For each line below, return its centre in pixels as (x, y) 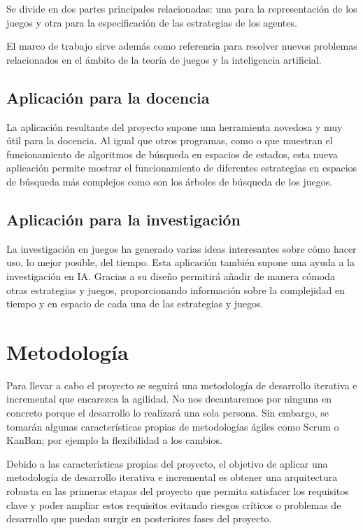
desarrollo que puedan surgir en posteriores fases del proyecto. (139, 518)
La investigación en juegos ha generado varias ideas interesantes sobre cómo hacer (181, 248)
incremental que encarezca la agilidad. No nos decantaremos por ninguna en (169, 399)
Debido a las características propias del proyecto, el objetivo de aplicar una (167, 463)
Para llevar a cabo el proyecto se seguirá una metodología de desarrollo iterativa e (182, 385)
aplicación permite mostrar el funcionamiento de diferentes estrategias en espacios (182, 168)
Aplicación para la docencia (108, 97)
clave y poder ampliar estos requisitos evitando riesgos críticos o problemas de (174, 504)
